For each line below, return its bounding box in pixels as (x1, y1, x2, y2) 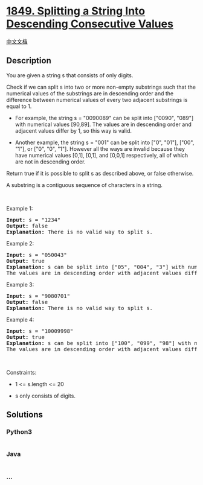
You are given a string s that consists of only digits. (6, 71, 134, 79)
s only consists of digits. (14, 392, 76, 399)
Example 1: (6, 204, 33, 212)
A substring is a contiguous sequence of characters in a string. (6, 181, 163, 188)
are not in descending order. (14, 158, 86, 165)
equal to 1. (6, 103, 32, 110)
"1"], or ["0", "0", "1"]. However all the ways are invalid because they (14, 145, 185, 152)
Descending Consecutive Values (6, 17, 174, 31)
